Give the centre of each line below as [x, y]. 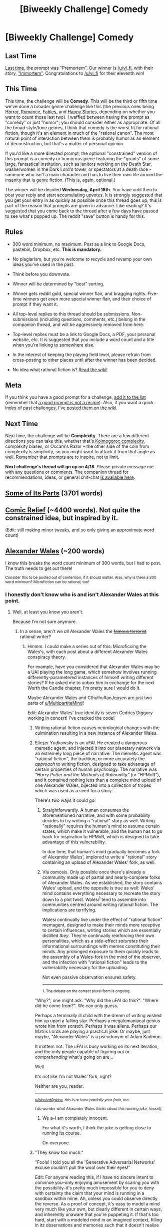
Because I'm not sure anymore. [44, 622]
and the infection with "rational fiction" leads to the [95, 962]
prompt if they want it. [35, 304]
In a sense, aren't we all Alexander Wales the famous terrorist [83, 631]
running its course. [61, 1133]
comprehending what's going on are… [74, 1057]
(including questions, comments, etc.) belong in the [92, 319]
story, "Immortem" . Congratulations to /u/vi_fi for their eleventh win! [75, 73]
